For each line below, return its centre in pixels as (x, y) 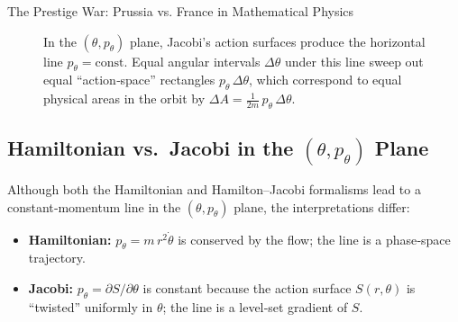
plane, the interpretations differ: (322, 206)
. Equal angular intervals (192, 61)
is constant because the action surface (247, 288)
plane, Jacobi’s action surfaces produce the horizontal (277, 41)
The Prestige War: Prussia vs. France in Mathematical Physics (181, 11)
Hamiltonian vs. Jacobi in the (151, 148)
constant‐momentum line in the (94, 206)
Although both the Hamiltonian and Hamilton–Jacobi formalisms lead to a (214, 189)
